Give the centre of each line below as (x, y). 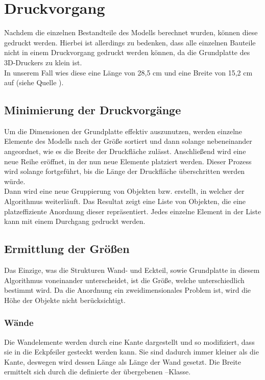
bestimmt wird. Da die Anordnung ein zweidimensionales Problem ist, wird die (128, 290)
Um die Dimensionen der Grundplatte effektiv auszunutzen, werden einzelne (123, 131)
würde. (15, 181)
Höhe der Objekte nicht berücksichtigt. (65, 300)
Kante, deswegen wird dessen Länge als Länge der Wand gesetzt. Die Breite (123, 361)
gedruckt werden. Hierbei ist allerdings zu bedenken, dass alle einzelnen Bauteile (130, 42)
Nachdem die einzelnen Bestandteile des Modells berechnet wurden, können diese (131, 32)
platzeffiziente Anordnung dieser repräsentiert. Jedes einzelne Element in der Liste (133, 211)
